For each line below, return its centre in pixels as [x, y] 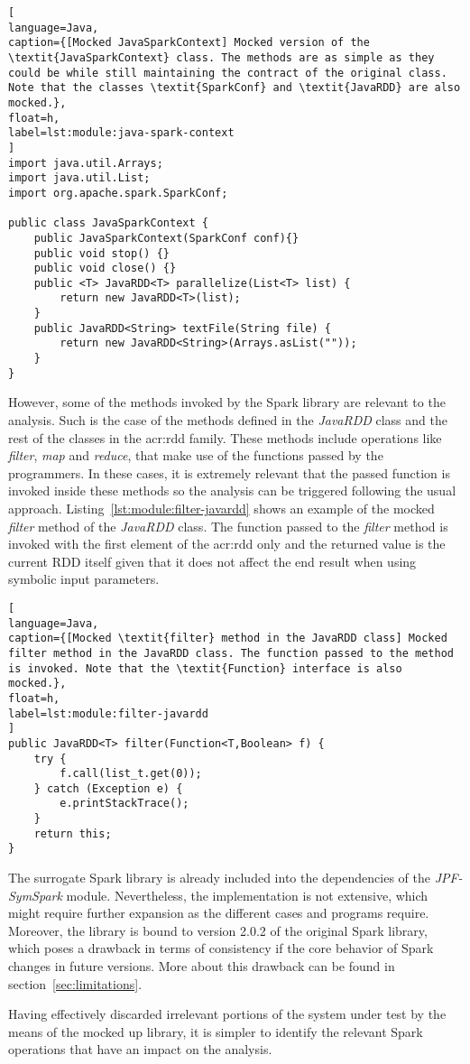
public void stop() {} [101, 253]
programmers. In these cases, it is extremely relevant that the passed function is [229, 472]
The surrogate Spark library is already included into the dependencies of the [219, 878]
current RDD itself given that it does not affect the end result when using [212, 561]
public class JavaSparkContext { [108, 223]
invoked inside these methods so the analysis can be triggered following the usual [232, 490]
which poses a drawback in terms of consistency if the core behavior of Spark [221, 948]
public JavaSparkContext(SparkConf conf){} [166, 238]
